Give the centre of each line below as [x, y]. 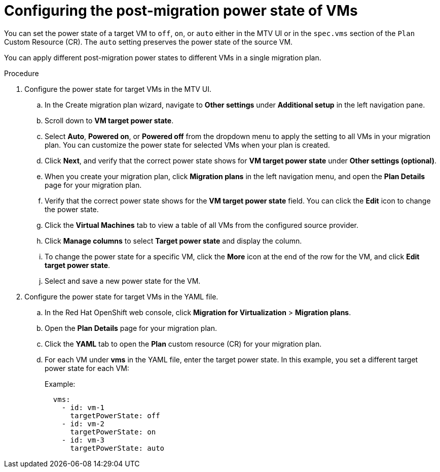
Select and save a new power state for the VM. [123, 281]
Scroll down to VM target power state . [109, 120]
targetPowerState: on [113, 432]
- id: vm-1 [83, 407]
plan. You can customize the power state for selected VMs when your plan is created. [187, 145]
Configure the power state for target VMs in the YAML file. [121, 296]
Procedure [22, 73]
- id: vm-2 [83, 424]
